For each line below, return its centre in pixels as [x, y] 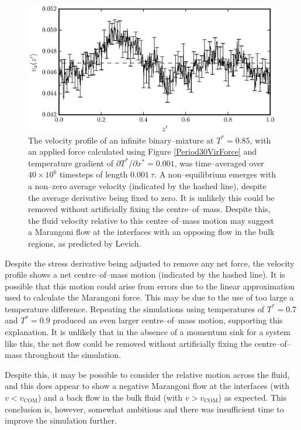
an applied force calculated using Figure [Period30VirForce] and [142, 151]
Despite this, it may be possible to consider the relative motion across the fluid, [147, 374]
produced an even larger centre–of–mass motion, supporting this [168, 320]
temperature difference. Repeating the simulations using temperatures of [135, 308]
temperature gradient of [71, 163]
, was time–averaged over [219, 163]
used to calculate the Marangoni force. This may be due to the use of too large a [149, 297]
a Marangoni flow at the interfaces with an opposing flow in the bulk [151, 232]
